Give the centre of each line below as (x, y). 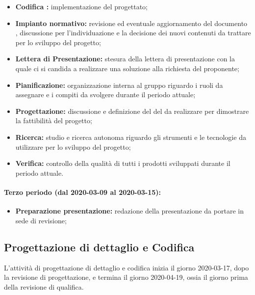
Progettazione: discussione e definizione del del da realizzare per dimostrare (132, 111)
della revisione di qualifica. (44, 286)
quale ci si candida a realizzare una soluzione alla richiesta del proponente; (127, 68)
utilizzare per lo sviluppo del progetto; (73, 147)
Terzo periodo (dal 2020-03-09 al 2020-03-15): (83, 192)
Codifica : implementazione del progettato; (81, 6)
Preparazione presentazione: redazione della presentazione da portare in (129, 211)
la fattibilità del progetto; (54, 121)
